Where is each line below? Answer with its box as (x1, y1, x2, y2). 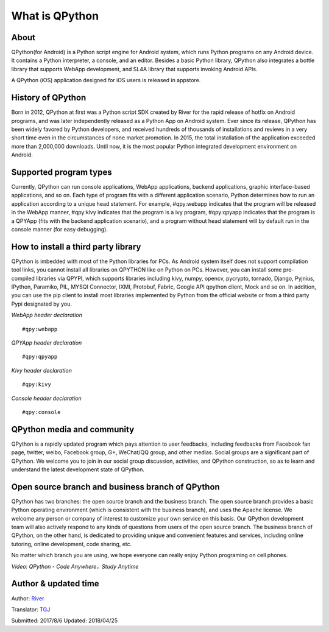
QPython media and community (11, 424, 135, 435)
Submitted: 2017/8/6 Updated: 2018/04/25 (11, 617, 118, 624)
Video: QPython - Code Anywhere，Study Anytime (11, 563, 139, 570)
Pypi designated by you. (11, 300, 73, 307)
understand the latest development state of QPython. (11, 466, 144, 473)
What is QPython (11, 9, 99, 23)
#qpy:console (22, 409, 61, 415)
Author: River (11, 594, 44, 602)
